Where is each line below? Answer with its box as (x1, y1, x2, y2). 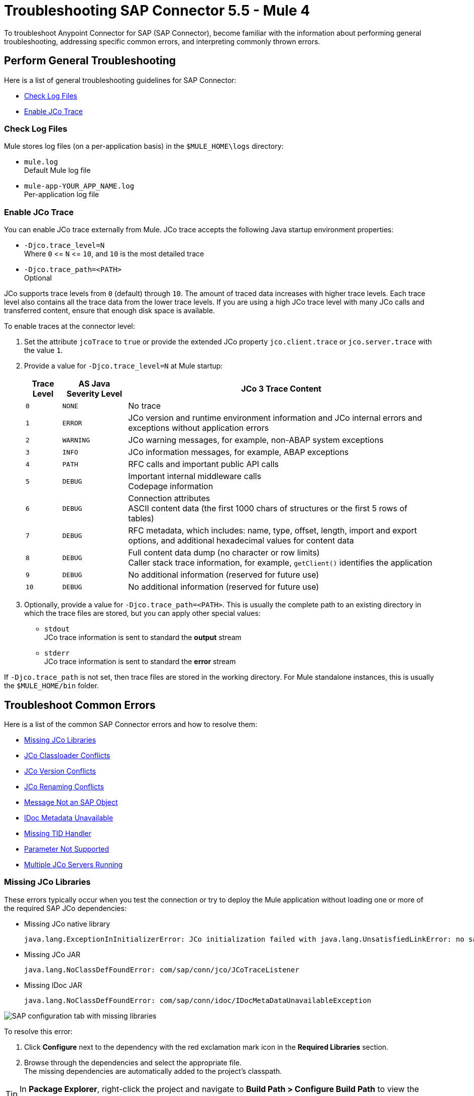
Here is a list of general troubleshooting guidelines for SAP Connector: (4, 75, 236, 84)
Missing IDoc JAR (24, 980, 82, 989)
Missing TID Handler (24, 829, 91, 838)
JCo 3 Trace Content (241, 384, 321, 394)
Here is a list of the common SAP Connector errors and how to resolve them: (4, 719, 258, 728)
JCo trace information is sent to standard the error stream (44, 657, 236, 666)
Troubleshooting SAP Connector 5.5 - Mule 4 (4, 2, 310, 19)
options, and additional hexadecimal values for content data (128, 535, 354, 546)
